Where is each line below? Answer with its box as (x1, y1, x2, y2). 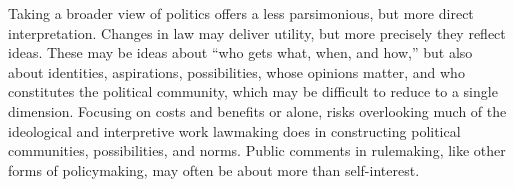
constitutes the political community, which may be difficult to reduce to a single (8, 81, 498, 102)
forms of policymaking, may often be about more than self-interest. (8, 159, 420, 180)
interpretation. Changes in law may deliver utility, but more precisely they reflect (8, 22, 506, 43)
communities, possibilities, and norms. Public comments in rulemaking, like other (8, 140, 506, 161)
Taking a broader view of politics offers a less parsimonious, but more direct (8, 3, 474, 23)
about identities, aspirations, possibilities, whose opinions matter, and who (8, 61, 465, 82)
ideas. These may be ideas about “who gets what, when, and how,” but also (8, 42, 473, 63)
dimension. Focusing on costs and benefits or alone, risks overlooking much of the (8, 100, 507, 121)
